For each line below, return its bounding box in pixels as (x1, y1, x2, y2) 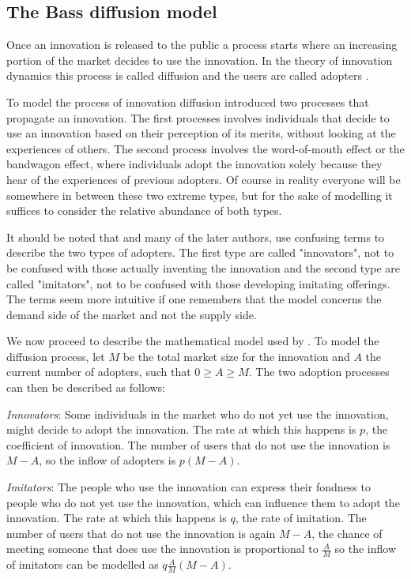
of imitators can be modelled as (6, 556, 159, 573)
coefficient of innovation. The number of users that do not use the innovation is (6, 436, 390, 453)
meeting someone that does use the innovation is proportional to (6, 540, 319, 557)
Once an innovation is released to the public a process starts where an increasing (6, 36, 398, 53)
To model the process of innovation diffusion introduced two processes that (6, 93, 369, 110)
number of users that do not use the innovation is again (6, 524, 276, 541)
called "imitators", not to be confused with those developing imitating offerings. (6, 275, 390, 291)
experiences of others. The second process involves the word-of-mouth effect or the (6, 140, 405, 156)
